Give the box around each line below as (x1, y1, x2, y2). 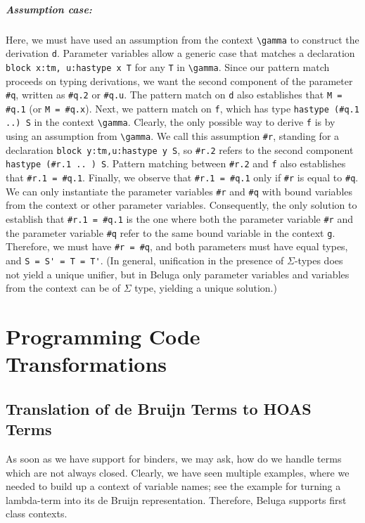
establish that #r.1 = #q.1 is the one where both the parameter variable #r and (6, 211, 354, 226)
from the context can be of (6, 280, 120, 295)
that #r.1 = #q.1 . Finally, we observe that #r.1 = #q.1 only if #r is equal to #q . (6, 170, 359, 185)
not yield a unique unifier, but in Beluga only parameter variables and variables (6, 266, 350, 281)
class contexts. (6, 506, 68, 521)
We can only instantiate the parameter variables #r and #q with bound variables (6, 183, 353, 198)
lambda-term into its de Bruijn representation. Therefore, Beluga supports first (6, 492, 347, 507)
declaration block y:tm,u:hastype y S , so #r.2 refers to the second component (6, 142, 354, 157)
